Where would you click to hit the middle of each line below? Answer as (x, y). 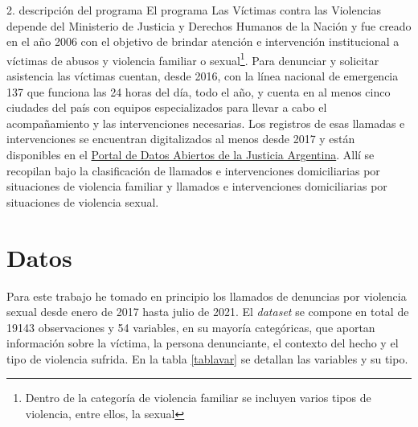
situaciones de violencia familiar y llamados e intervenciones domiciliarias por (197, 186)
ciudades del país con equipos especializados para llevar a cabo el (167, 107)
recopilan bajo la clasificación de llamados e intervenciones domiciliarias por (193, 170)
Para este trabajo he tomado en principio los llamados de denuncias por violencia (207, 296)
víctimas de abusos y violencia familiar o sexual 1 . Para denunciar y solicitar (193, 59)
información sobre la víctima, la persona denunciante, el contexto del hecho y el (203, 343)
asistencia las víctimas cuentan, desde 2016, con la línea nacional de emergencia (203, 76)
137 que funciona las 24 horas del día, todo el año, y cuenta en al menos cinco (199, 91)
